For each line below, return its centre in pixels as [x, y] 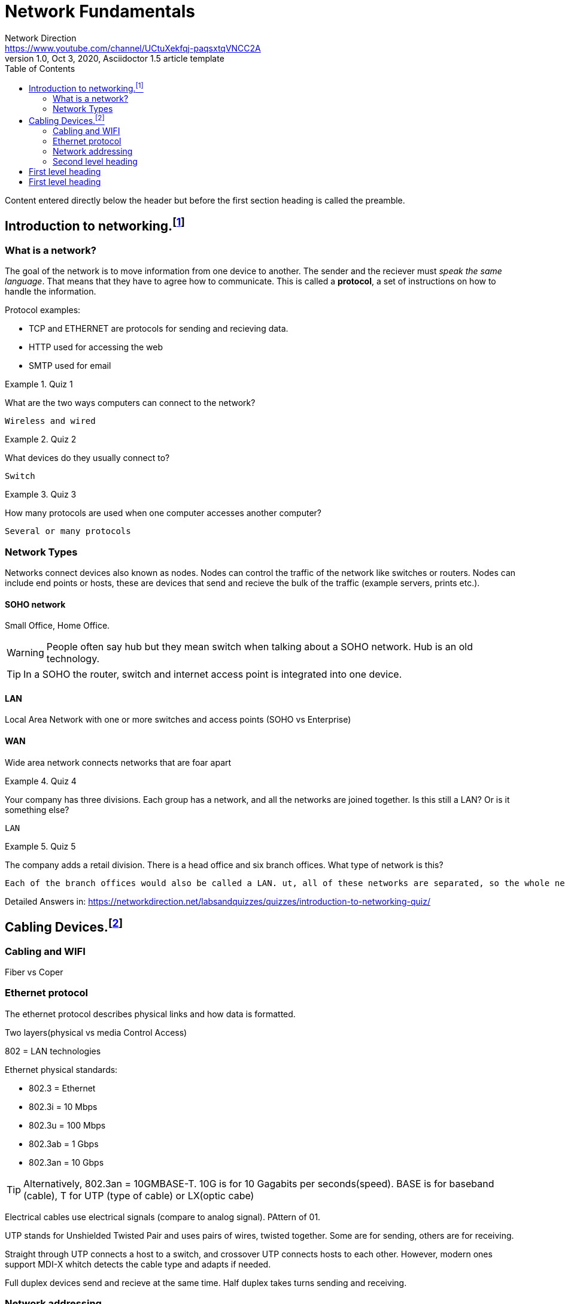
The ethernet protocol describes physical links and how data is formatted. [150, 1014]
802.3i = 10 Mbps [63, 1106]
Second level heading [95, 162]
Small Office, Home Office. [57, 626]
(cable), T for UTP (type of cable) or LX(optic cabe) [139, 1195]
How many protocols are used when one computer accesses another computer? [163, 513]
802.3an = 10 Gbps [66, 1162]
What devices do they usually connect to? [87, 458]
